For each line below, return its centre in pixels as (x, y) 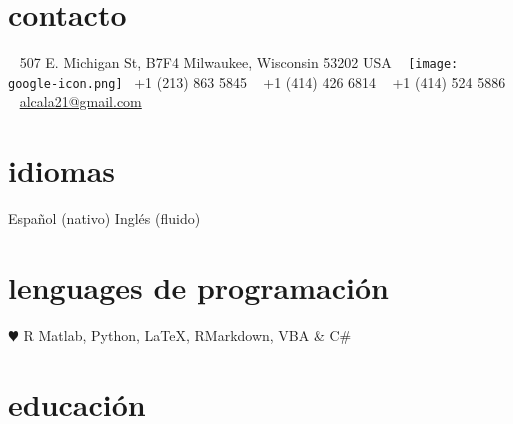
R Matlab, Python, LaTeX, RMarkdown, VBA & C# (187, 334)
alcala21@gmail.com (80, 101)
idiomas (62, 170)
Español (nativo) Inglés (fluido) (104, 218)
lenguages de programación (198, 286)
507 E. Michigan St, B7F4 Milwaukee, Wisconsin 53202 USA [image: (239, 62)
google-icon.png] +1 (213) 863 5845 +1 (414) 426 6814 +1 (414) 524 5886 (257, 81)
